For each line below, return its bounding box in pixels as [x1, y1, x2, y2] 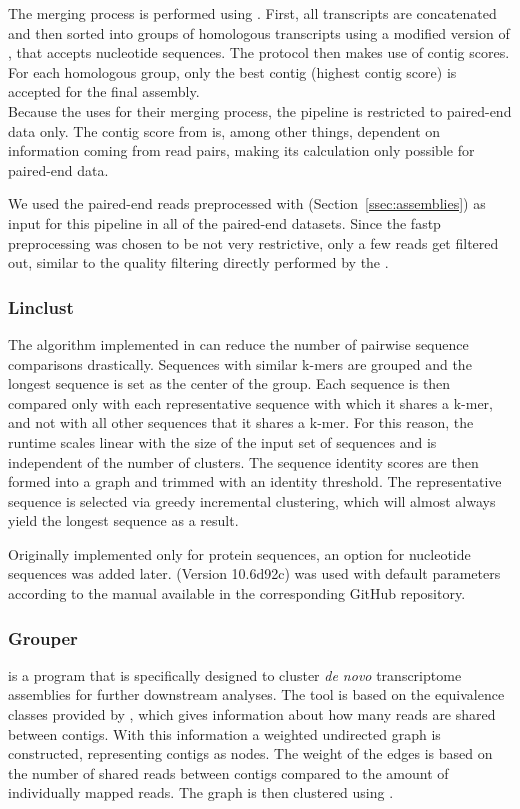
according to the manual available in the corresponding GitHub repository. [8, 583, 466, 604]
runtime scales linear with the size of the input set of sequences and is [8, 431, 437, 452]
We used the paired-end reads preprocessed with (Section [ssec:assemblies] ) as [8, 193, 486, 214]
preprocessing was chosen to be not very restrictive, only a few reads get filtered [8, 232, 499, 253]
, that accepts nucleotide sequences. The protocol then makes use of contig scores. [8, 42, 510, 63]
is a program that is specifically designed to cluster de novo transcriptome [8, 664, 462, 685]
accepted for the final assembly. [8, 81, 200, 102]
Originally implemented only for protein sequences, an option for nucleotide [8, 543, 471, 564]
